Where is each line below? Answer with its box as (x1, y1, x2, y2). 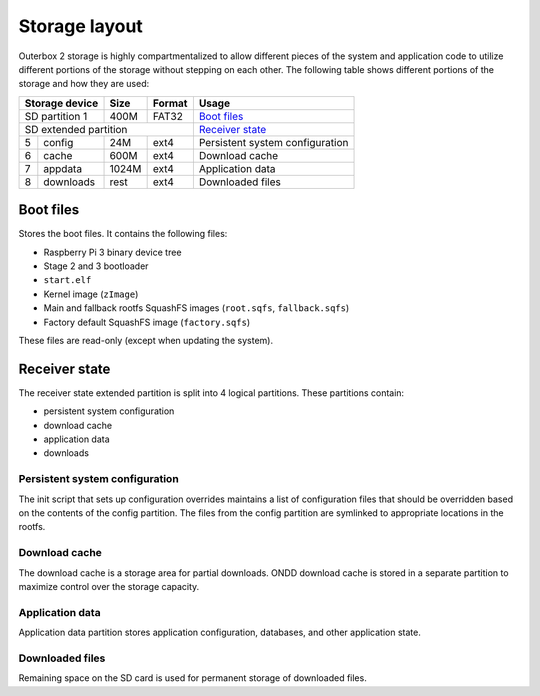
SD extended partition (24, 122, 128, 136)
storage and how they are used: (18, 78, 150, 90)
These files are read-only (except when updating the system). (18, 334, 274, 346)
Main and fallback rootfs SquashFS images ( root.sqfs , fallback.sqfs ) (43, 302, 350, 314)
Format (152, 96, 188, 110)
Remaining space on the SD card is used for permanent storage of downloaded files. (18, 672, 367, 684)
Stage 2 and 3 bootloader (43, 260, 149, 272)
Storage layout (18, 15, 144, 37)
